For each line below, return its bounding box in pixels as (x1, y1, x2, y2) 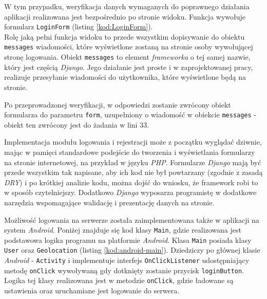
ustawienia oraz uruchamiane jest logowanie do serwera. (4, 285, 180, 296)
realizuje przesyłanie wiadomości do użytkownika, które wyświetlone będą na (4, 72, 246, 82)
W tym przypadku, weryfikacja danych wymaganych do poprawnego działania (4, 1, 250, 11)
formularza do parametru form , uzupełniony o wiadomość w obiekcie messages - (4, 109, 257, 120)
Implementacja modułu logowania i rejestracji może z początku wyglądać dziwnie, (4, 136, 262, 147)
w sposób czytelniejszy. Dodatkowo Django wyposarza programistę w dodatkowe (4, 187, 257, 198)
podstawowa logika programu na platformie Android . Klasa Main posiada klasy (4, 234, 252, 245)
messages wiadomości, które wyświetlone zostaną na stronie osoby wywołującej (4, 41, 253, 52)
